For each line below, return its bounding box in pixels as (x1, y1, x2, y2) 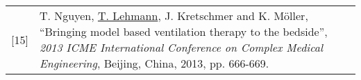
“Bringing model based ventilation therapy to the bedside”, (39, 23, 328, 39)
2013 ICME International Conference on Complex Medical (39, 39, 324, 55)
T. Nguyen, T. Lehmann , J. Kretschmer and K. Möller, (39, 8, 308, 23)
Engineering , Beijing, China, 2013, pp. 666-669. (39, 55, 269, 71)
